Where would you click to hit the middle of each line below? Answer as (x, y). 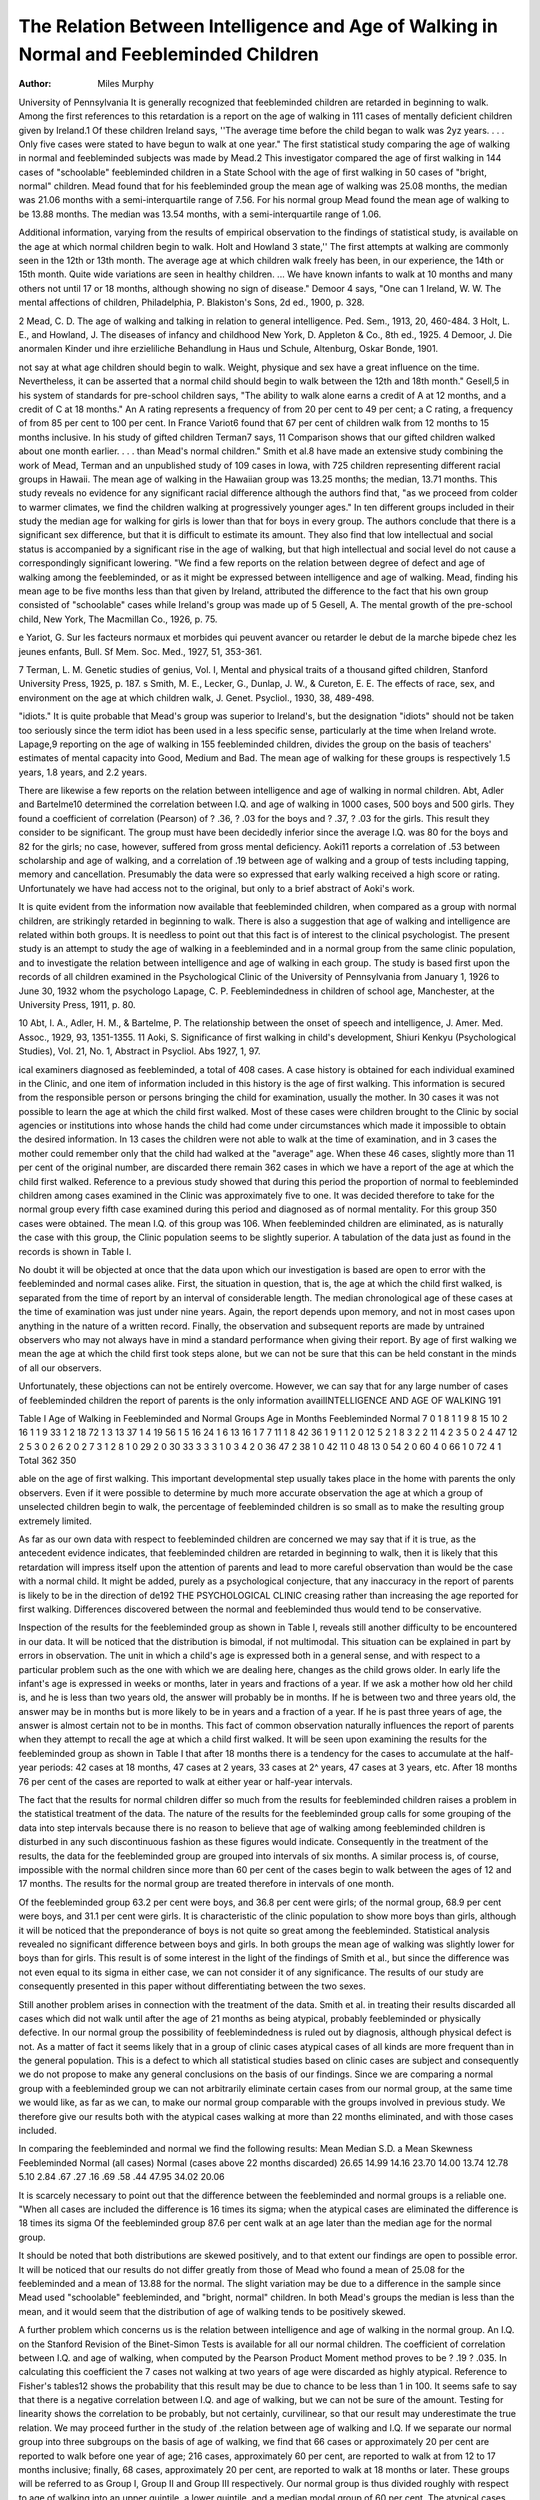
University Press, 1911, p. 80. (77, 1004)
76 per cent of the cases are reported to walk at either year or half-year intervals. (186, 1781)
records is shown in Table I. (75, 1251)
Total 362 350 (47, 1461)
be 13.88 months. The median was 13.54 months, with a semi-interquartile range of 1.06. (200, 214)
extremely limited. (55, 1521)
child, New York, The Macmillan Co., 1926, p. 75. (118, 619)
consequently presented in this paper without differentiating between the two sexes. (192, 1986)
